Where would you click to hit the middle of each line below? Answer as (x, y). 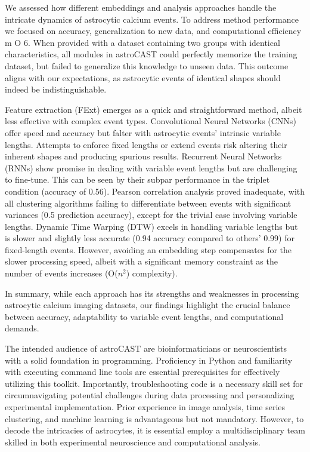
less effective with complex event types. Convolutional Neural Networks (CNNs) (151, 121)
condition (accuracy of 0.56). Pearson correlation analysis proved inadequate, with (155, 191)
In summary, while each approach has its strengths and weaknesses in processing (152, 293)
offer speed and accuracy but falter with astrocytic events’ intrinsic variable (143, 132)
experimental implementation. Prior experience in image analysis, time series (145, 407)
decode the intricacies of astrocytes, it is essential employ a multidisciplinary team (155, 430)
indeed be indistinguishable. (56, 89)
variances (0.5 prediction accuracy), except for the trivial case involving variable (151, 215)
